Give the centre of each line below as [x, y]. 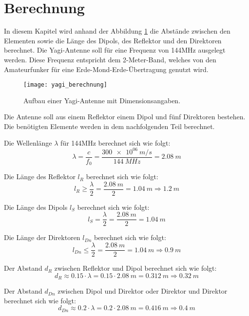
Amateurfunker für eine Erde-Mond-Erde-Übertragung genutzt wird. [106, 69]
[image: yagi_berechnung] [65, 85]
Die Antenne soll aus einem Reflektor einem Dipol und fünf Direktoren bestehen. [125, 117]
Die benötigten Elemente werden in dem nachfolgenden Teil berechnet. [109, 126]
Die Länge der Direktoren [42, 237]
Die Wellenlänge [28, 142]
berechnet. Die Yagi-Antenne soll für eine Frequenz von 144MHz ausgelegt [115, 50]
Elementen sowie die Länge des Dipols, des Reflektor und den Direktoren [113, 40]
